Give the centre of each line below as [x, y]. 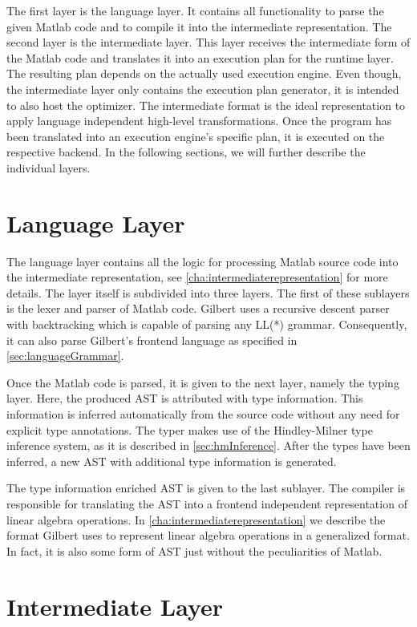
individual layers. [49, 167]
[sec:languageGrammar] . [65, 356]
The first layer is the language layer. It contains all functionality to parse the [195, 10]
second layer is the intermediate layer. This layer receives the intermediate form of [208, 42]
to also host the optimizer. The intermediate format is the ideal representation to [206, 105]
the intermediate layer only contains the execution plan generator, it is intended [203, 89]
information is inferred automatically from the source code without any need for [203, 414]
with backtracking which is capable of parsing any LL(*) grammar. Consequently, [207, 324]
